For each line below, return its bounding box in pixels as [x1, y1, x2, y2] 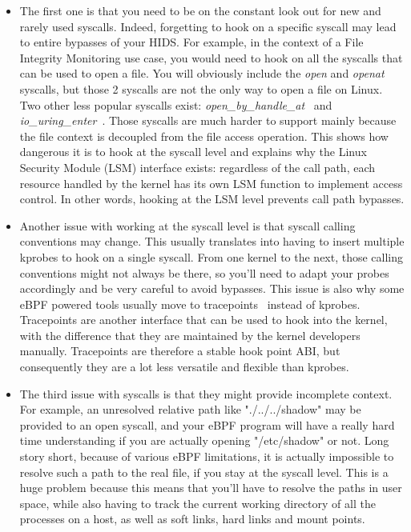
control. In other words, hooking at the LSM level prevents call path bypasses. [19, 190, 405, 207]
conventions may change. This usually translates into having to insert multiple [19, 233, 405, 250]
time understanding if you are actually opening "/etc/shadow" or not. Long [19, 432, 389, 449]
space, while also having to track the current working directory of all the [19, 494, 376, 511]
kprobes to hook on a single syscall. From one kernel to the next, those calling [19, 248, 404, 265]
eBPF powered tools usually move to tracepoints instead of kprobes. [19, 295, 361, 312]
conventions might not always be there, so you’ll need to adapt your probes [19, 264, 389, 281]
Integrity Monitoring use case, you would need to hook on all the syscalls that [19, 49, 403, 66]
